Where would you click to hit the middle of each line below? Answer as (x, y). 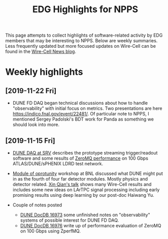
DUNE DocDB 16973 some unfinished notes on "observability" (85, 215)
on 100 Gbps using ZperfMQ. (51, 231)
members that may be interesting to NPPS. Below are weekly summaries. (81, 41)
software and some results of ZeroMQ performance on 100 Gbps (80, 158)
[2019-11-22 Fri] (31, 91)
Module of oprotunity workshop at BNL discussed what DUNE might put (88, 173)
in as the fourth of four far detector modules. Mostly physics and (80, 179)
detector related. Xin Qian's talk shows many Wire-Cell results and (82, 184)
